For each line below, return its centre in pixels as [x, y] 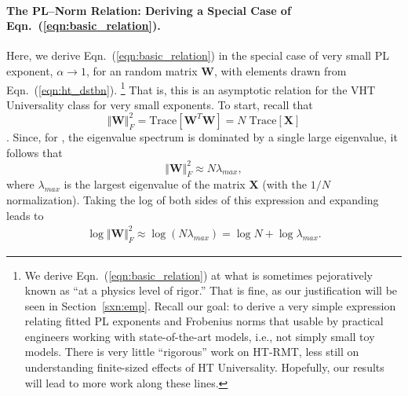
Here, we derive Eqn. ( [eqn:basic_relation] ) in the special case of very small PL [198, 55]
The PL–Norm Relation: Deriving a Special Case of [149, 10]
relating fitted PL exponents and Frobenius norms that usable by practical [204, 321]
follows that [35, 152]
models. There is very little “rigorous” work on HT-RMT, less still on [192, 352]
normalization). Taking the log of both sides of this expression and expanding [193, 200]
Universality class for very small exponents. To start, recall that [160, 104]
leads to [25, 215]
